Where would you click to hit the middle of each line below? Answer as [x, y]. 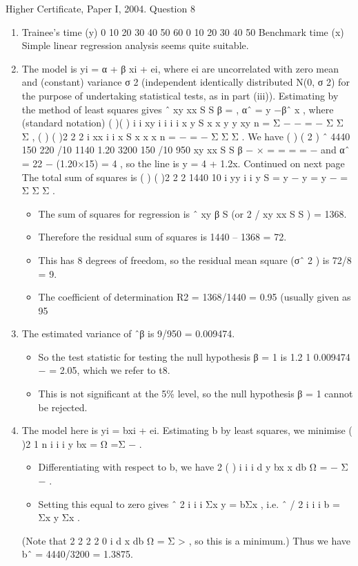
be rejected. [63, 407]
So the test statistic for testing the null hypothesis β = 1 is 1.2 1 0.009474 [194, 356]
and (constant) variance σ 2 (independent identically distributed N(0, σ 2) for [186, 82]
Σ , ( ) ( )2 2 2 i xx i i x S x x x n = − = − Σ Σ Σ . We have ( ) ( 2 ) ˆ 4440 [186, 136]
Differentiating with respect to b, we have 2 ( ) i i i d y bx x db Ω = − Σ [193, 467]
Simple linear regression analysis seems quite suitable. [135, 45]
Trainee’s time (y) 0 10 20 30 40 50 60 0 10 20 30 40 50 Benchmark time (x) [183, 31]
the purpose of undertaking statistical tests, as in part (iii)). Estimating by [180, 95]
